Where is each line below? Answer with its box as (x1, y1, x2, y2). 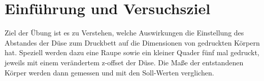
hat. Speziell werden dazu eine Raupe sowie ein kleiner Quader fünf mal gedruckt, (5, 47, 259, 58)
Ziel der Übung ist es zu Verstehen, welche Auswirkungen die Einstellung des (5, 27, 244, 38)
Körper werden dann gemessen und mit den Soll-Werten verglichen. (5, 67, 214, 77)
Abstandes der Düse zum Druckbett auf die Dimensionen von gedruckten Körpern (5, 37, 260, 48)
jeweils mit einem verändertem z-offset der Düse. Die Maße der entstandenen (5, 57, 244, 67)
